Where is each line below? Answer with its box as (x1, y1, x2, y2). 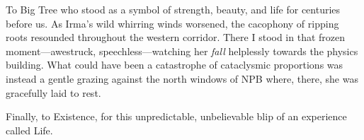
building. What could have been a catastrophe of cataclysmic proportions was (6, 57, 343, 72)
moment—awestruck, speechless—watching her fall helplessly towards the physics (6, 43, 358, 58)
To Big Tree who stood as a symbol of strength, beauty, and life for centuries (6, 2, 341, 16)
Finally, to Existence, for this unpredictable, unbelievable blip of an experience (6, 109, 347, 124)
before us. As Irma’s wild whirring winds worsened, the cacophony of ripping (6, 16, 339, 30)
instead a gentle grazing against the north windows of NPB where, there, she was (6, 71, 358, 86)
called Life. (6, 122, 53, 137)
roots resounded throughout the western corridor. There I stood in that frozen (6, 30, 346, 45)
